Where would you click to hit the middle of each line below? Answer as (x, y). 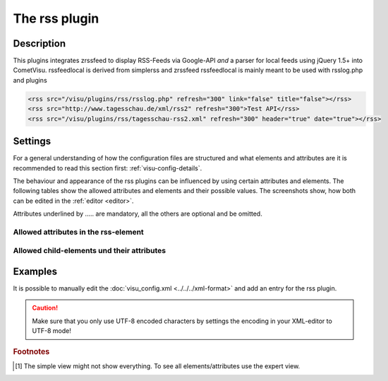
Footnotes (31, 351)
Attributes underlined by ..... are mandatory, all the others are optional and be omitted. (138, 214)
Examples (35, 271)
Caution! (45, 308)
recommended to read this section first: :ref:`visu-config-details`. (108, 168)
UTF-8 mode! (52, 331)
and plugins (30, 80)
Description (40, 43)
